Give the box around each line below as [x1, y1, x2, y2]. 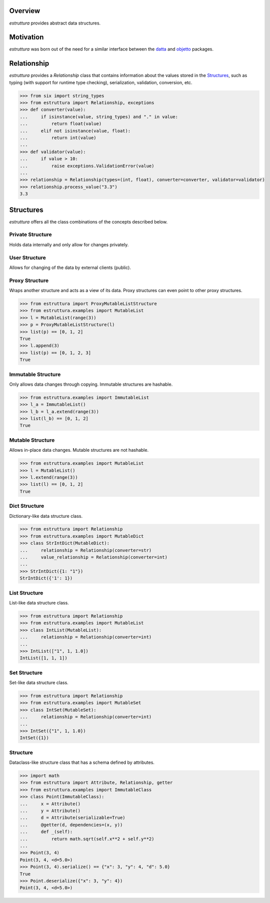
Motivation [9, 33, 44, 42]
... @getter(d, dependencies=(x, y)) [19, 822, 123, 827]
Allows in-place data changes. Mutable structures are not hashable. [9, 447, 149, 453]
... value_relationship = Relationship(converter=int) [19, 554, 167, 560]
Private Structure [9, 231, 52, 238]
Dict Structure [9, 502, 44, 509]
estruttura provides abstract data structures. [9, 20, 101, 26]
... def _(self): [19, 829, 73, 835]
